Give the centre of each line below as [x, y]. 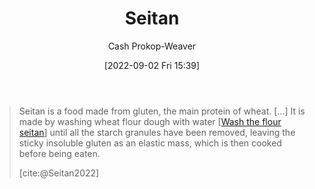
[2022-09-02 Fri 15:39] [152, 65]
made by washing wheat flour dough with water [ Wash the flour [150, 121]
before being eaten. [59, 153]
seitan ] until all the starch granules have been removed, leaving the [157, 132]
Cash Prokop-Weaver [152, 46]
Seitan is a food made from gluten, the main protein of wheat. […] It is [162, 111]
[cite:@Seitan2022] [59, 173]
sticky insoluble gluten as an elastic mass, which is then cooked [150, 143]
